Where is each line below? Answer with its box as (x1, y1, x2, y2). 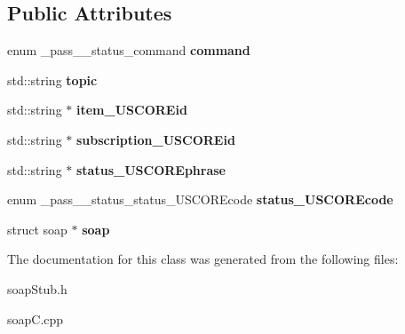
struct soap (7, 219, 67, 238)
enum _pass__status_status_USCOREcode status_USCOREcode (7, 190, 393, 209)
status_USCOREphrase (76, 160, 226, 179)
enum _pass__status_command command (7, 41, 250, 60)
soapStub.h (7, 279, 67, 298)
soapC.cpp (7, 309, 64, 328)
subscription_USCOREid (76, 130, 235, 148)
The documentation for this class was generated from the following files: (7, 250, 399, 268)
